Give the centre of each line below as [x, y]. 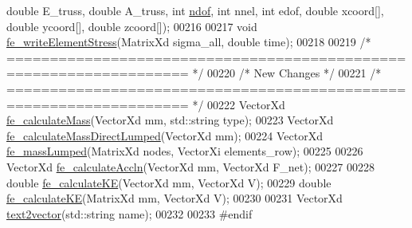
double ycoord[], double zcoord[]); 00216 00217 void [132, 26]
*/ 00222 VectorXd [239, 104]
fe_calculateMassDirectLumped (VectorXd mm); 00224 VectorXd [165, 135]
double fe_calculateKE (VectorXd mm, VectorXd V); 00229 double [169, 182]
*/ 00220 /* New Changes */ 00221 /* [287, 73]
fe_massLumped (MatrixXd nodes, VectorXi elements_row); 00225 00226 [185, 151]
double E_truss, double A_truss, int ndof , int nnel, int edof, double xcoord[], [195, 10]
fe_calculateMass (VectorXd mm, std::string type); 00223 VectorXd [170, 120]
